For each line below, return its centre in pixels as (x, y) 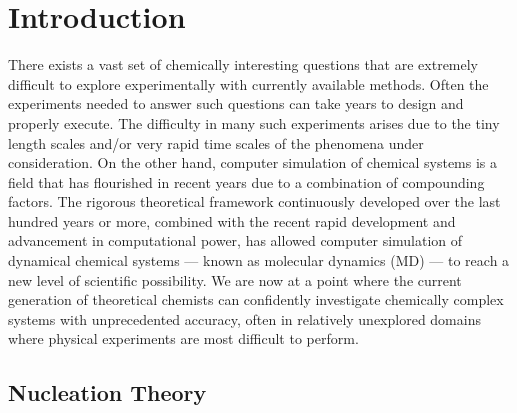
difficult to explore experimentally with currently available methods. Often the (248, 83)
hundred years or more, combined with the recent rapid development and (232, 220)
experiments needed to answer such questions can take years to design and (236, 103)
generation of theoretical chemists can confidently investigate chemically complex (256, 299)
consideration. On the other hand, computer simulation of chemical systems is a (253, 162)
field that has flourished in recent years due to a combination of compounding (246, 181)
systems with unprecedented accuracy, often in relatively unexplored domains (244, 318)
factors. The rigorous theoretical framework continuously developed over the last (254, 201)
